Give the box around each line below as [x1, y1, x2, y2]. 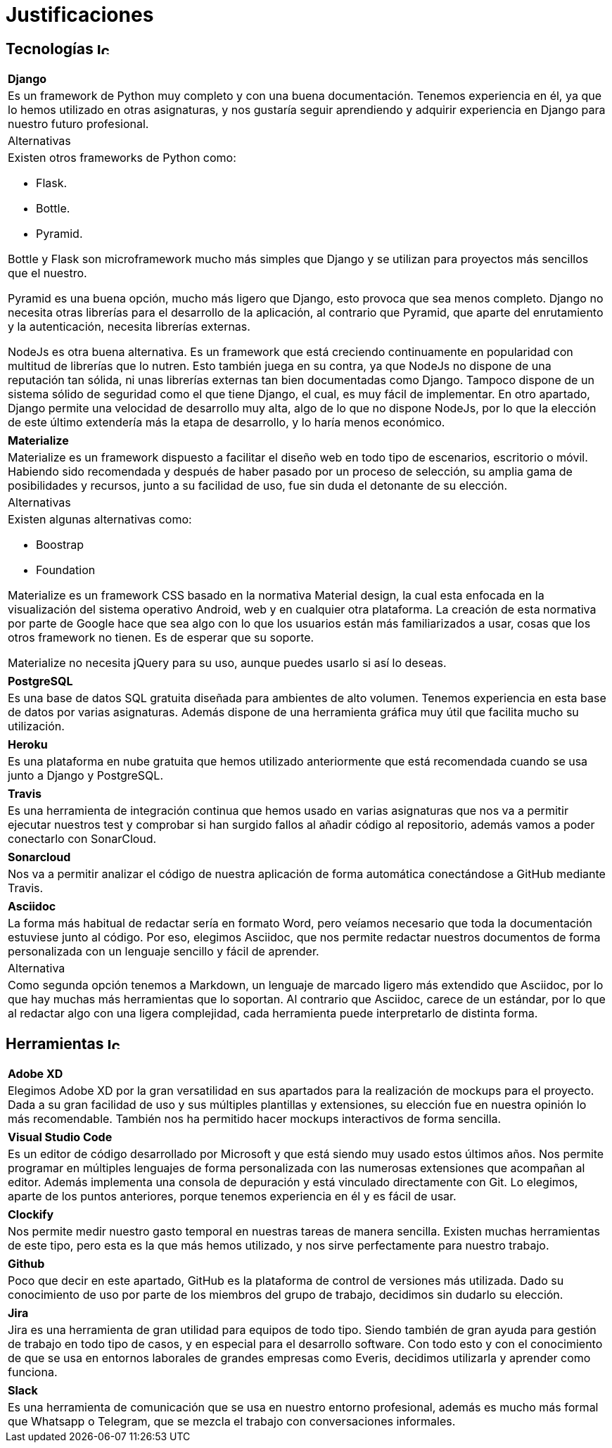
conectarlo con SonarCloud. [8, 832, 157, 846]
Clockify [8, 1207, 54, 1222]
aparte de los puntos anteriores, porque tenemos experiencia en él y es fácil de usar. [8, 1189, 457, 1204]
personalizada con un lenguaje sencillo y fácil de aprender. [8, 944, 319, 959]
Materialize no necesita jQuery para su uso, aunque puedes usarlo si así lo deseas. [8, 656, 447, 671]
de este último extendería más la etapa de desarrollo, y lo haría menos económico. [8, 415, 445, 430]
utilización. [8, 719, 65, 734]
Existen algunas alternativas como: [8, 512, 192, 527]
